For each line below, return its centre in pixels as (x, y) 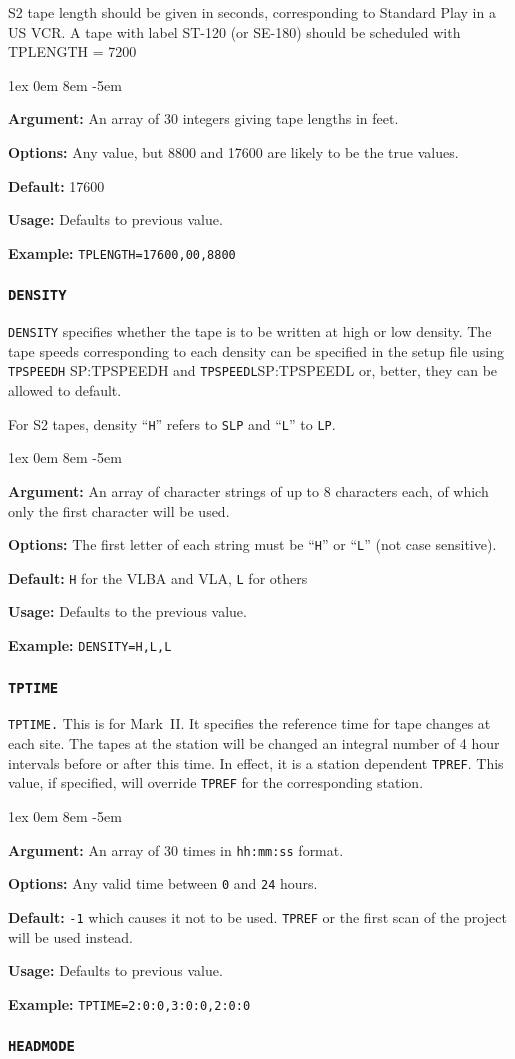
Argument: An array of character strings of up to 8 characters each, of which (248, 490)
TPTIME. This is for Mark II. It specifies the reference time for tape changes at (249, 723)
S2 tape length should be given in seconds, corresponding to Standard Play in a (252, 12)
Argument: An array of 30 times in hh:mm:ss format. (176, 849)
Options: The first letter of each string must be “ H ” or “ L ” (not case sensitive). (252, 544)
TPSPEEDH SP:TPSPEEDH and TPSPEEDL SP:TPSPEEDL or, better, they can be (253, 370)
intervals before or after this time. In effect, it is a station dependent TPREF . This (256, 762)
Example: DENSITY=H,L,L (90, 645)
